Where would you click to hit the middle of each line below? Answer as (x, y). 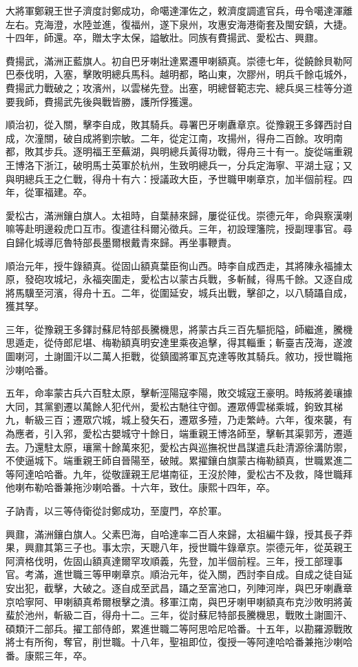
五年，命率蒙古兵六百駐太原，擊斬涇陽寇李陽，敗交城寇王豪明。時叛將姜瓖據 (179, 393)
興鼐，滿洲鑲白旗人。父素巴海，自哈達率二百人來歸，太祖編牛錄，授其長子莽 (179, 534)
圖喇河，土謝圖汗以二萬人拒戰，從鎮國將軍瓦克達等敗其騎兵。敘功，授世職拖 (179, 356)
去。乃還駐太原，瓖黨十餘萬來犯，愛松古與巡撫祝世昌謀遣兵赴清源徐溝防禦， (179, 447)
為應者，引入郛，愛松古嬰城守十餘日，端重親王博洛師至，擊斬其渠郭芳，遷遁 (179, 434)
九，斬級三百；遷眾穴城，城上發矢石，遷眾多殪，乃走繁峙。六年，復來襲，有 (179, 420)
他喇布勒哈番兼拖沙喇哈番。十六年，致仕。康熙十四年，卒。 (140, 487)
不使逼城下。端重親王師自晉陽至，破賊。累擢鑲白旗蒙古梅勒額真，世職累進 (174, 460)
